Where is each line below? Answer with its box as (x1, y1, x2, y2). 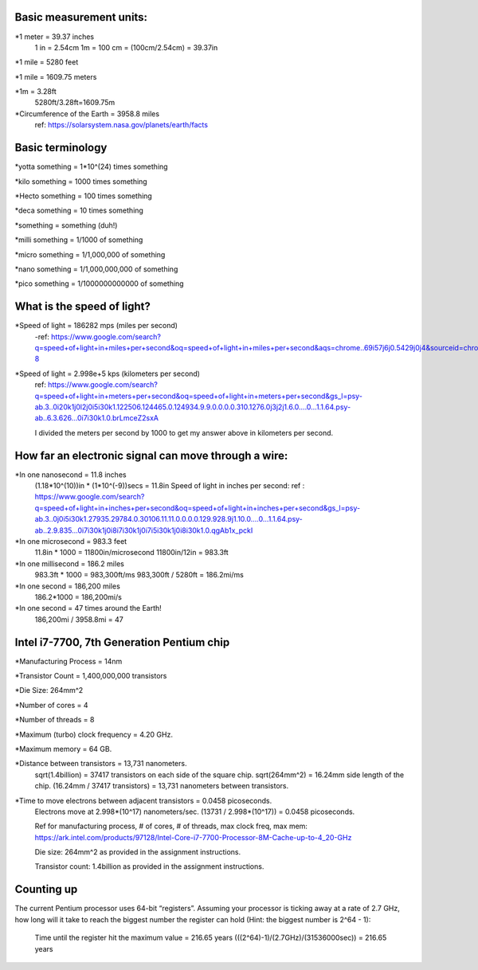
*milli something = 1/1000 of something (14, 235, 143, 244)
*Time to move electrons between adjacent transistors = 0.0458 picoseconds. (14, 796, 272, 805)
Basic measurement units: (14, 10, 147, 24)
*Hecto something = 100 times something (14, 191, 153, 201)
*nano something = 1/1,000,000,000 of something (14, 264, 178, 274)
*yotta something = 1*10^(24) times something (14, 162, 168, 171)
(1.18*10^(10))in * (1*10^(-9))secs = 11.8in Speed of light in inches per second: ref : (34, 481, 305, 490)
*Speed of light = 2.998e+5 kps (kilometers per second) (14, 369, 201, 378)
